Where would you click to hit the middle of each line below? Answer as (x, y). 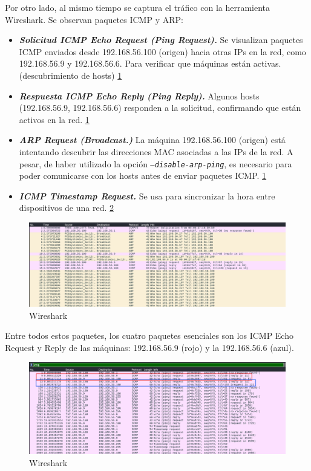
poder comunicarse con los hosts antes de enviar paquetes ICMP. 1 (143, 175)
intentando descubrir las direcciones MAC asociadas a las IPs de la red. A (156, 151)
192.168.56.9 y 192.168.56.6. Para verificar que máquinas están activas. (150, 63)
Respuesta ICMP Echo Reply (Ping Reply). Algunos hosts (139, 95)
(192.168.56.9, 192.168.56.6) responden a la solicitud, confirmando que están (160, 108)
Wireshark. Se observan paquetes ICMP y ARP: (94, 19)
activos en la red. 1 (54, 119)
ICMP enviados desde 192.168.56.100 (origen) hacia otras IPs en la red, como (162, 51)
